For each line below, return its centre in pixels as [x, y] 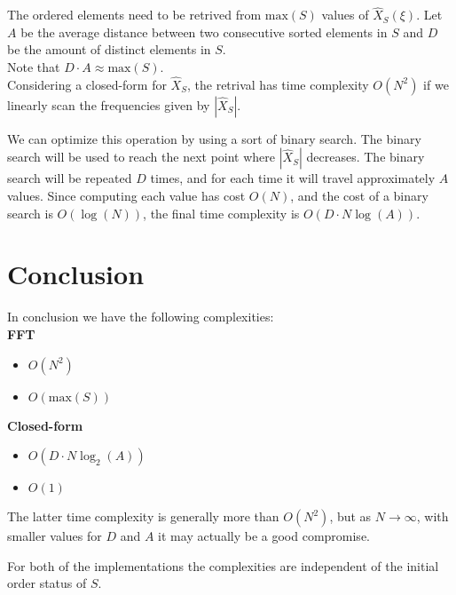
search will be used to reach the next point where [142, 157]
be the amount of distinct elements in [109, 49]
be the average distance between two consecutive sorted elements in [204, 32]
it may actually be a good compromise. [264, 536]
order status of [47, 583]
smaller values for [55, 536]
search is [30, 213]
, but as [350, 516]
